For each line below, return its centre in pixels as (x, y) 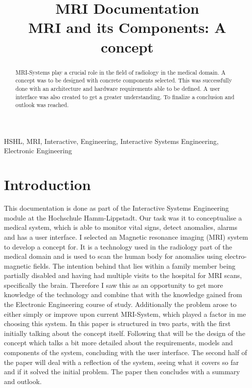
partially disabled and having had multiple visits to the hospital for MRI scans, (123, 275)
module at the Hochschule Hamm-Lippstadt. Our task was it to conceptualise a (123, 217)
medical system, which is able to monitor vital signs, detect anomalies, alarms (121, 227)
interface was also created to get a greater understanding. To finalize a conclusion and (125, 97)
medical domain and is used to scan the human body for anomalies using (113, 256)
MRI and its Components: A (127, 27)
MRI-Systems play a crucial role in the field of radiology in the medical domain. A (120, 72)
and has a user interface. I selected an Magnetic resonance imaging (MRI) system (126, 236)
